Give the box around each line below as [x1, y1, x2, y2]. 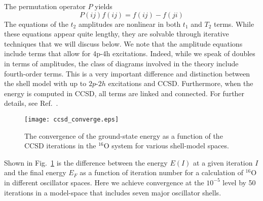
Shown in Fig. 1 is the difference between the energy [4, 157, 168, 168]
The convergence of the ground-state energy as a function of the [24, 130, 223, 141]
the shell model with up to [4, 78, 87, 89]
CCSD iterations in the [24, 140, 96, 151]
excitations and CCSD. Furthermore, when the [108, 78, 253, 89]
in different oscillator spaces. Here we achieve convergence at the [4, 177, 204, 187]
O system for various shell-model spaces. [103, 140, 229, 151]
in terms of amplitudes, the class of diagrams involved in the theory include [4, 58, 239, 68]
